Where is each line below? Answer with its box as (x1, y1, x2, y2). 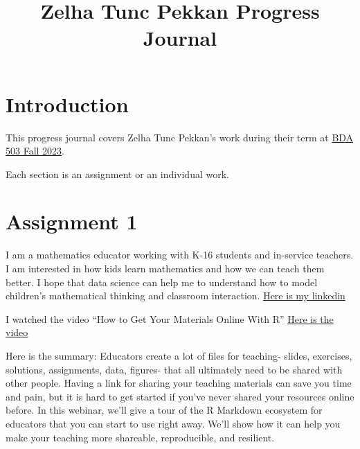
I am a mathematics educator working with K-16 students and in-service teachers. (6, 247, 354, 262)
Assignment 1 (6, 207, 138, 236)
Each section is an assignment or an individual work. (6, 166, 229, 181)
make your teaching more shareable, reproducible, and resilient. (6, 430, 275, 444)
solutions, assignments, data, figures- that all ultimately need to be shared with (6, 362, 343, 376)
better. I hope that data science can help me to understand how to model (6, 274, 318, 289)
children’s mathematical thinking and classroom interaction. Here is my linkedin (6, 288, 345, 303)
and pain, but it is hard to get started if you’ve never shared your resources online (6, 389, 354, 403)
